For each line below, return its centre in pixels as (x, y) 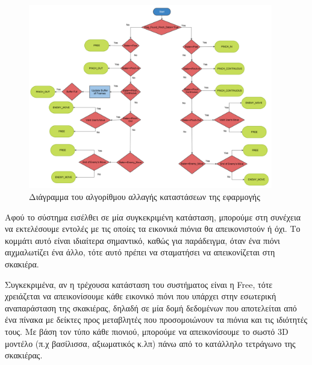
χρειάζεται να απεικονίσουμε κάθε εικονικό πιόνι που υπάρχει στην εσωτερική (141, 296)
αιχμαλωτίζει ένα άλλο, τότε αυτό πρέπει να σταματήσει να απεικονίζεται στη (140, 252)
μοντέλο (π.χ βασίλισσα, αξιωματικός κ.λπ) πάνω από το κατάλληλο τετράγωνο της (150, 343)
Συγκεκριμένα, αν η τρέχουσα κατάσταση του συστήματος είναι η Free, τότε (139, 284)
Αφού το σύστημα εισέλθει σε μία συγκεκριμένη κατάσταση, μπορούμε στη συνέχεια (153, 217)
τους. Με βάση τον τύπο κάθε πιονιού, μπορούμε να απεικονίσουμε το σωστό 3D (147, 331)
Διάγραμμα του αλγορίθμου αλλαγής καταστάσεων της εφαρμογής (145, 197)
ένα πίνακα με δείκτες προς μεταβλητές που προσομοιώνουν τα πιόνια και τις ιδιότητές (156, 320)
